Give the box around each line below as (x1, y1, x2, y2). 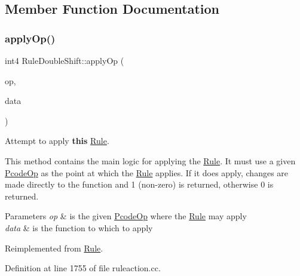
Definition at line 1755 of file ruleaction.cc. (5, 262, 161, 274)
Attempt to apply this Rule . (5, 134, 109, 147)
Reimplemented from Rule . (5, 241, 103, 254)
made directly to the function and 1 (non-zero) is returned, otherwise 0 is (5, 178, 274, 191)
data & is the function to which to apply (5, 221, 153, 234)
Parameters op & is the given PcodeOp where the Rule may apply (5, 210, 247, 222)
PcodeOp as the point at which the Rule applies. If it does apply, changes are (5, 166, 289, 179)
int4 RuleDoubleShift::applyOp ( (5, 54, 124, 66)
